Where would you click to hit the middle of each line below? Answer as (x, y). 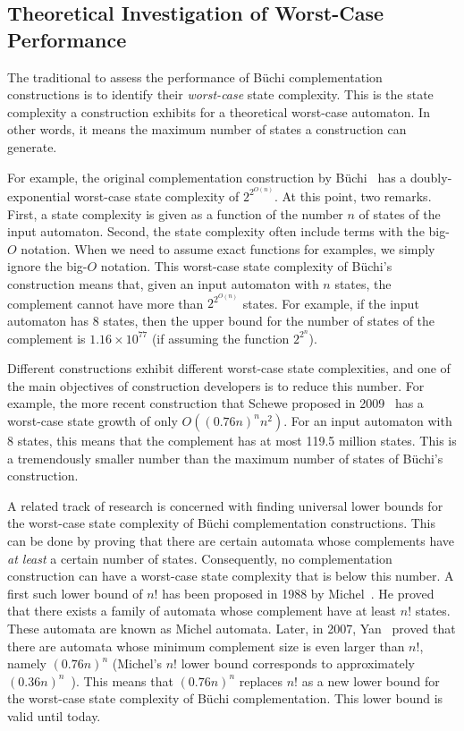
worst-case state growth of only (93, 420)
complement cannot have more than (105, 303)
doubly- (431, 177)
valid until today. (54, 715)
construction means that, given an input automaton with (163, 283)
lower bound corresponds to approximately (298, 663)
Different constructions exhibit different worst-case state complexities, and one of (229, 368)
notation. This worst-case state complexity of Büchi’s (246, 266)
